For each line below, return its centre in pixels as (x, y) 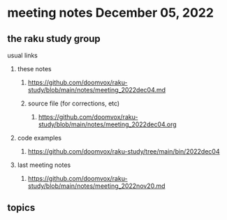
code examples (39, 138)
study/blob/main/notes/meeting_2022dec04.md (97, 90)
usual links (23, 55)
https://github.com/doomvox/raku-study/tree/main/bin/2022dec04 (124, 151)
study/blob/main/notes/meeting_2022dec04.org (107, 124)
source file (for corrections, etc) (74, 103)
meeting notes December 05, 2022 (111, 13)
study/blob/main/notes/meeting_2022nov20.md (96, 186)
